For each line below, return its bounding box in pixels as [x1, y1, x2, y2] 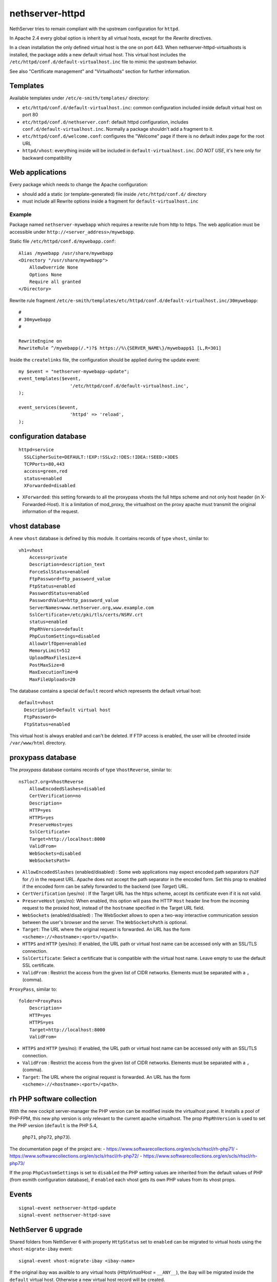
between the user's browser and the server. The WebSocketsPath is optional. [22, 919, 188, 926]
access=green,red [24, 468, 68, 474]
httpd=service [18, 447, 54, 453]
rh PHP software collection [9, 1095, 97, 1104]
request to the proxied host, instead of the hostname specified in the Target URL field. [22, 905, 205, 911]
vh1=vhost [18, 547, 43, 553]
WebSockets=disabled [29, 850, 81, 856]
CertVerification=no [29, 793, 81, 799]
